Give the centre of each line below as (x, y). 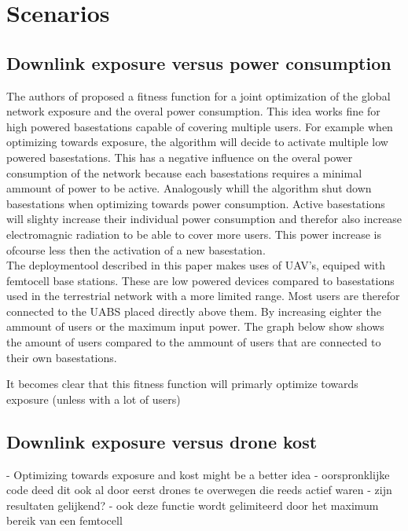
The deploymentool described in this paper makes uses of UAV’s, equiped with (196, 265)
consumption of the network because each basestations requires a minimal (184, 172)
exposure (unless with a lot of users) (94, 399)
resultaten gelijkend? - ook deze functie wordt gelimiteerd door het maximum (193, 505)
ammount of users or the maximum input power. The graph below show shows (195, 326)
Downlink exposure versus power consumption (199, 62)
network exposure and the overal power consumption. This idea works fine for (193, 111)
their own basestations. (62, 357)
